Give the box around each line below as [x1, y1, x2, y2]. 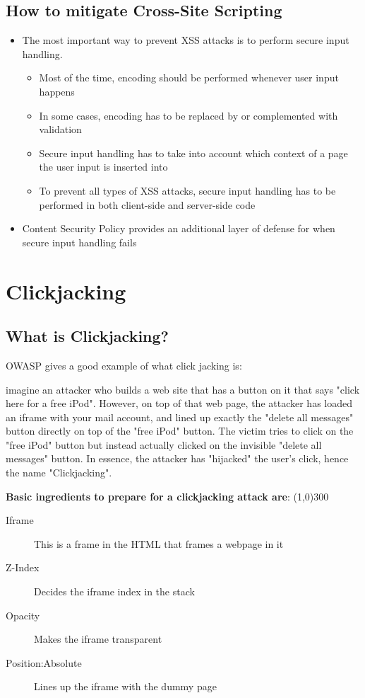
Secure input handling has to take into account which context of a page [39, 145, 348, 160]
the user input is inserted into [39, 159, 168, 174]
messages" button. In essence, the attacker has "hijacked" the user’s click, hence [6, 451, 349, 466]
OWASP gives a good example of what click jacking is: [6, 357, 242, 372]
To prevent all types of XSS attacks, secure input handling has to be [39, 183, 336, 198]
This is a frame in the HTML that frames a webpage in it [34, 536, 284, 551]
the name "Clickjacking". [6, 465, 112, 480]
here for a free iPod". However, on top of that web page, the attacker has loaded [6, 396, 353, 411]
